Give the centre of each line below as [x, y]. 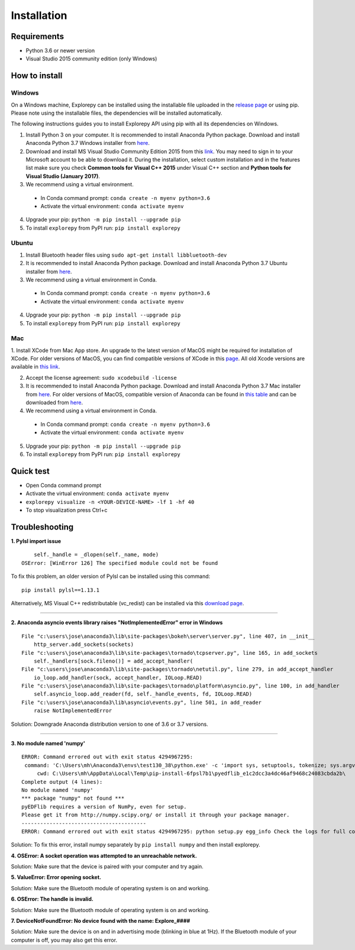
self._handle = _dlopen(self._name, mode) [96, 555]
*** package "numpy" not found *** [73, 798]
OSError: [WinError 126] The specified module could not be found [120, 563]
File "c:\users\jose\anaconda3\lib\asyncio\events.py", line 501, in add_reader [142, 702]
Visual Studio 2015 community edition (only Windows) [91, 59]
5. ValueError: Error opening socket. [56, 877]
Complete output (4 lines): [62, 782]
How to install [37, 76]
